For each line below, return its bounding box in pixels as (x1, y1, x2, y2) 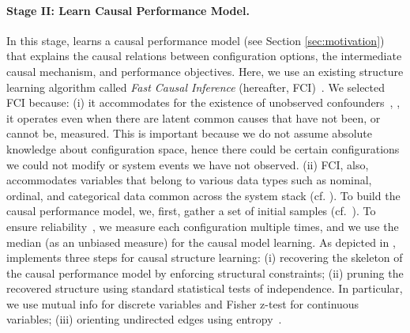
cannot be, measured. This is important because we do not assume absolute (6, 125, 372, 142)
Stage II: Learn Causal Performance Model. (6, 2, 250, 18)
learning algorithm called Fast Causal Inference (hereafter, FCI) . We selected (6, 78, 386, 95)
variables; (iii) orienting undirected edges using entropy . (6, 311, 282, 327)
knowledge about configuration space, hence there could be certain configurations (6, 140, 400, 157)
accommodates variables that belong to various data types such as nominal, (6, 172, 372, 188)
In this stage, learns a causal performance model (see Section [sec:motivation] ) (6, 32, 385, 48)
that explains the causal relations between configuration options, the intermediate (6, 47, 402, 64)
